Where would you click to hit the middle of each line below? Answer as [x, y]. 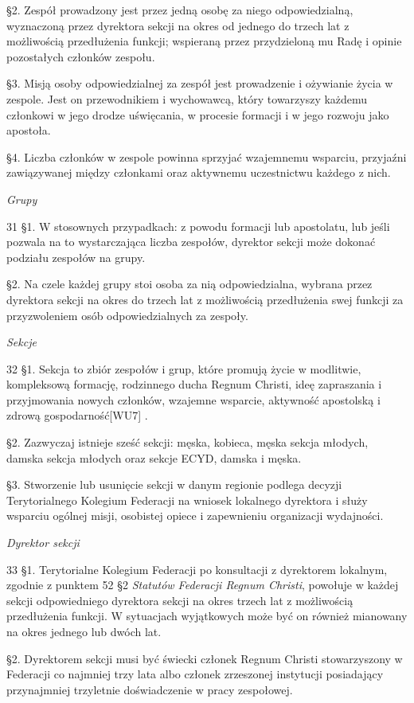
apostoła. [29, 130]
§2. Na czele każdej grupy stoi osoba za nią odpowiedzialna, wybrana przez [189, 284]
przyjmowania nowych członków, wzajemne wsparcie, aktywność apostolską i [193, 399]
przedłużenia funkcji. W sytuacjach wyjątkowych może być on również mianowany [207, 616]
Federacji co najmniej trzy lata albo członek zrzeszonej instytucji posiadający [195, 674]
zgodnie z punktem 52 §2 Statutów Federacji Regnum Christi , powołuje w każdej [203, 585]
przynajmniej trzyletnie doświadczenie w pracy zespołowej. [150, 689]
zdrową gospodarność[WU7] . [77, 415]
